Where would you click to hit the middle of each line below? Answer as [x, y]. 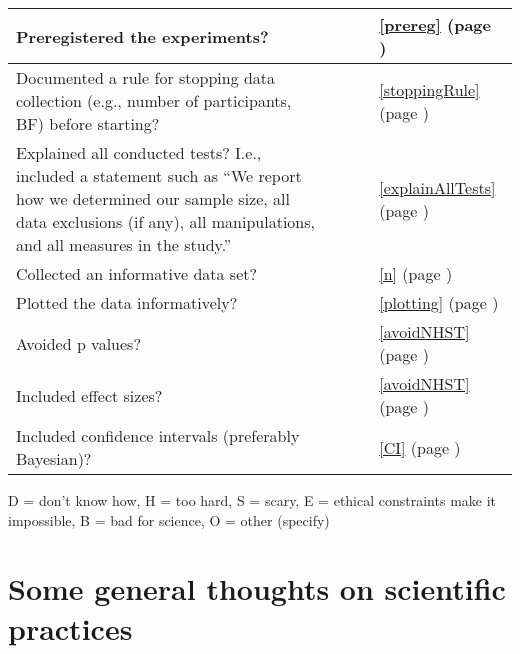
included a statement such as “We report [159, 175]
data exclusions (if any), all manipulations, [165, 221]
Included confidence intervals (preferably [158, 435]
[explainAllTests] [437, 187]
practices [70, 627]
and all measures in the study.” [124, 244]
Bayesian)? [54, 458]
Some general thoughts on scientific [257, 588]
